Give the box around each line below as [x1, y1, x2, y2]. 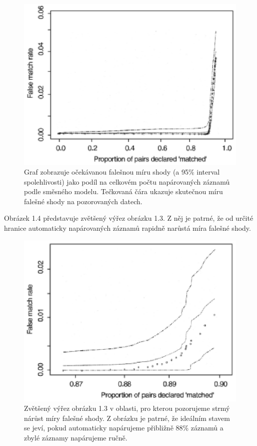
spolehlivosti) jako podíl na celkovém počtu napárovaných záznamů [24, 176, 230, 187]
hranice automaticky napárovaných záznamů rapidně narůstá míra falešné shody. [4, 223, 251, 233]
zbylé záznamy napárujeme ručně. [24, 432, 127, 442]
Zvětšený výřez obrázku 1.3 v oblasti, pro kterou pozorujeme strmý [24, 403, 230, 413]
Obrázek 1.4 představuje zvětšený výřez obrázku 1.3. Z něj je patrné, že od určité [4, 213, 253, 223]
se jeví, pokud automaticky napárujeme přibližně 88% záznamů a [24, 422, 223, 433]
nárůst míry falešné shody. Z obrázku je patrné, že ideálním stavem [24, 412, 230, 423]
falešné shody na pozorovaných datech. [24, 196, 142, 206]
